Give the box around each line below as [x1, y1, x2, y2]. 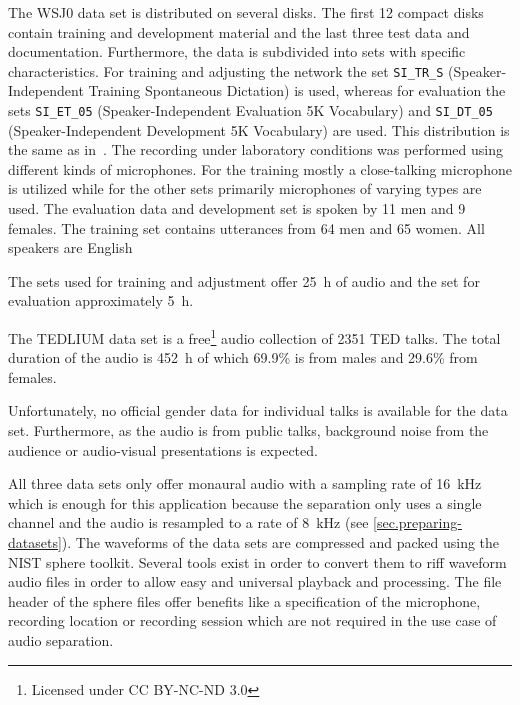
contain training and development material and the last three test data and [8, 21, 470, 42]
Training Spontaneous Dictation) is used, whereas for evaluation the [88, 80, 506, 101]
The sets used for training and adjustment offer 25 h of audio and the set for [8, 270, 480, 291]
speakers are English [8, 237, 133, 258]
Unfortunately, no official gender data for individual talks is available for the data [8, 400, 508, 421]
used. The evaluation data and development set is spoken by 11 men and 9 [8, 198, 466, 219]
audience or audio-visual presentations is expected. [8, 439, 318, 460]
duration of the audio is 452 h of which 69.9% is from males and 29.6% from [8, 347, 478, 368]
